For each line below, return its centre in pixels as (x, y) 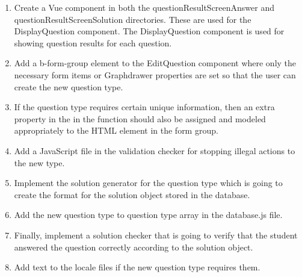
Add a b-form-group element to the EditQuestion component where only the (155, 63)
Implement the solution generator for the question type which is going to (148, 183)
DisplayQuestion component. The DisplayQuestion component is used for (149, 31)
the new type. (39, 162)
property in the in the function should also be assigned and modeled (140, 118)
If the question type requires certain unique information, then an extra (144, 107)
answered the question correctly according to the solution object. (134, 247)
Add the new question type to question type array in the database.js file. (148, 215)
